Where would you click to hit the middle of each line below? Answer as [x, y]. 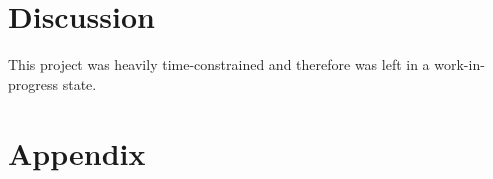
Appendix [77, 152]
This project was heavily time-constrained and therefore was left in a [219, 64]
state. [79, 83]
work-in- [459, 64]
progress [33, 83]
